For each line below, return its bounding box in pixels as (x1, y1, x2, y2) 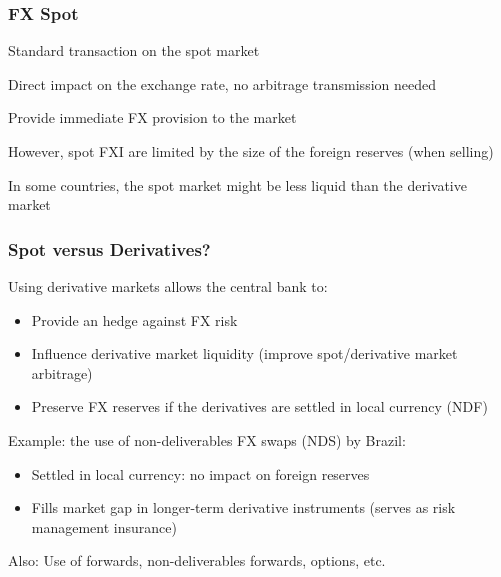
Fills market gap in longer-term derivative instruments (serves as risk (31, 497, 456, 518)
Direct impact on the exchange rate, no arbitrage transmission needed (8, 73, 436, 94)
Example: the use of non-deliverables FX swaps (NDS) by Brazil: (8, 429, 406, 450)
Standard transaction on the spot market (8, 40, 260, 61)
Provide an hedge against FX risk (31, 309, 238, 330)
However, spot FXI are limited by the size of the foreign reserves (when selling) (8, 141, 494, 161)
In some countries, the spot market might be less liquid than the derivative (8, 174, 467, 195)
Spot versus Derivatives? (8, 236, 211, 261)
